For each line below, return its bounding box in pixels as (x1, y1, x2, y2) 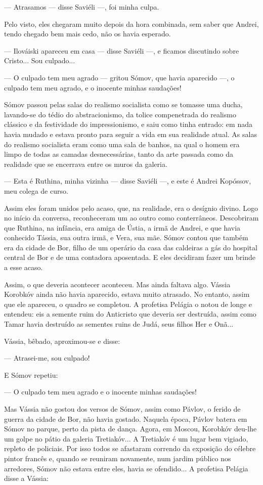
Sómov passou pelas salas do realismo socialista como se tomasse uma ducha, (4, 99, 243, 110)
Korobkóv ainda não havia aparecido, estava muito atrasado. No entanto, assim (4, 289, 250, 299)
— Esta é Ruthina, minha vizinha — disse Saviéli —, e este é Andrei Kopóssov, (4, 175, 251, 186)
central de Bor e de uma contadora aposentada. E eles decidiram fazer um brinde (4, 252, 255, 262)
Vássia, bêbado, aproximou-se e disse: (4, 335, 120, 346)
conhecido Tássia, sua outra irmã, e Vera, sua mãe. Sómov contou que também (4, 232, 248, 243)
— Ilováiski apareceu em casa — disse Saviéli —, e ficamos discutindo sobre (4, 45, 239, 56)
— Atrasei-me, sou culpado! (4, 352, 90, 363)
